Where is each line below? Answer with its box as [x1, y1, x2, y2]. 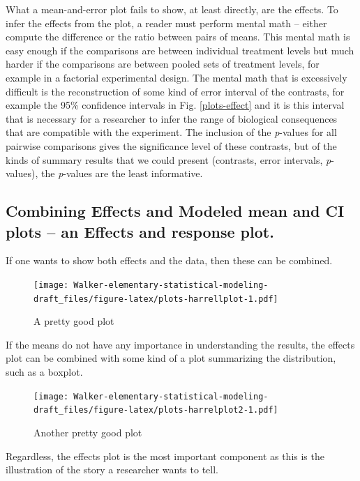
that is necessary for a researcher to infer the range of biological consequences [6, 111, 338, 125]
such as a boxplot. [6, 365, 83, 379]
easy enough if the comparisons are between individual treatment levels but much [6, 43, 354, 57]
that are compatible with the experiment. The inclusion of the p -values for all [6, 125, 337, 139]
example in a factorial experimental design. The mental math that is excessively [6, 70, 347, 84]
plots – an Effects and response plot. [6, 220, 274, 242]
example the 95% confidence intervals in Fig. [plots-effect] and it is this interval [6, 98, 345, 112]
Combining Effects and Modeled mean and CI [6, 200, 345, 222]
